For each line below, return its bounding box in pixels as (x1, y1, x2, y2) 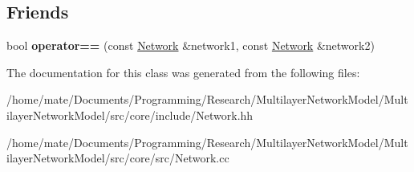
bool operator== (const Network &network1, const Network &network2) (6, 37, 375, 54)
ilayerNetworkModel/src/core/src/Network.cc (6, 149, 229, 166)
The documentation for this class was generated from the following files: (6, 63, 360, 80)
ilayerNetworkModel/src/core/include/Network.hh (6, 106, 254, 123)
